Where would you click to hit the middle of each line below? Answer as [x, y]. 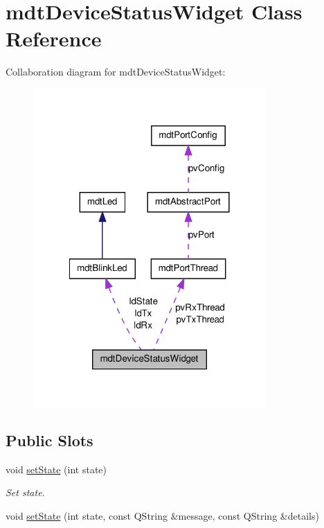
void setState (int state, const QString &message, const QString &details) [162, 515]
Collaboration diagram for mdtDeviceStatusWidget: [116, 72]
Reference [54, 38]
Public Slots [49, 440]
